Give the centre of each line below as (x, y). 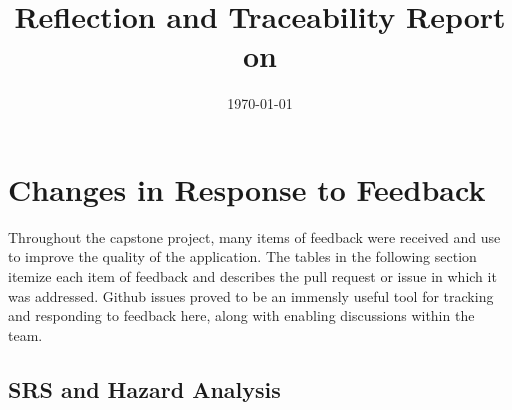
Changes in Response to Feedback (247, 188)
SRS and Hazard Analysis (144, 388)
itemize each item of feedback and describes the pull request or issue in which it (252, 276)
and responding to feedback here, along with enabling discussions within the (241, 315)
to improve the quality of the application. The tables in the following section (242, 256)
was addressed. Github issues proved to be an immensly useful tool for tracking (251, 295)
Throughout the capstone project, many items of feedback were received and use (254, 236)
